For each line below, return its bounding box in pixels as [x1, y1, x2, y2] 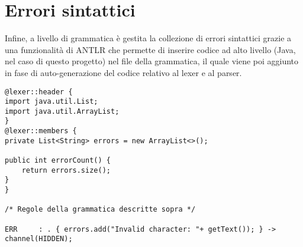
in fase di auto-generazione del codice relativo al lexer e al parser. [5, 66, 242, 78]
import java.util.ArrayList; [5, 107, 120, 116]
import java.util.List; [5, 97, 98, 106]
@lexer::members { [5, 127, 77, 136]
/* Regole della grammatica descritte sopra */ [5, 205, 196, 214]
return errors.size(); [21, 166, 111, 174]
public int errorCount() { [5, 156, 111, 165]
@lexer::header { [5, 87, 73, 96]
